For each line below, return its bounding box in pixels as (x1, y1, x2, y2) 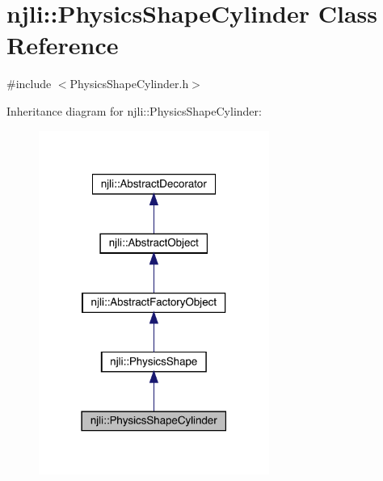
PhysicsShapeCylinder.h (69, 75, 189, 92)
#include (6, 75, 52, 92)
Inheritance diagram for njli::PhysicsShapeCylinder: (6, 102, 262, 119)
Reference (6, 28, 119, 61)
